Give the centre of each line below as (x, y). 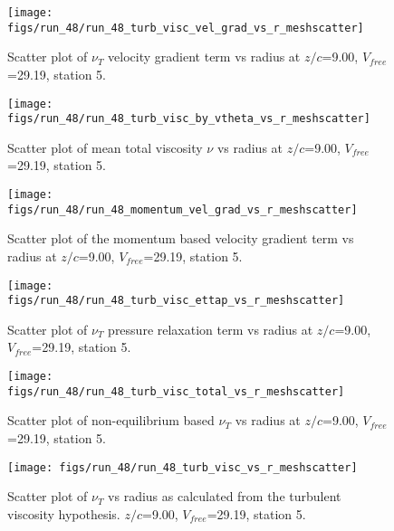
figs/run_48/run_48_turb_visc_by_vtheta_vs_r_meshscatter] (189, 119)
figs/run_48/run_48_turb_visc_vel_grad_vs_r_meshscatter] (186, 28)
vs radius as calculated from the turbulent (225, 496)
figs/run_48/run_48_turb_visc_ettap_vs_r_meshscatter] (176, 301)
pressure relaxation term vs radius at (211, 329)
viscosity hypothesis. (64, 513)
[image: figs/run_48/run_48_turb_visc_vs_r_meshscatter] (183, 467)
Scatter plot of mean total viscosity (105, 147)
